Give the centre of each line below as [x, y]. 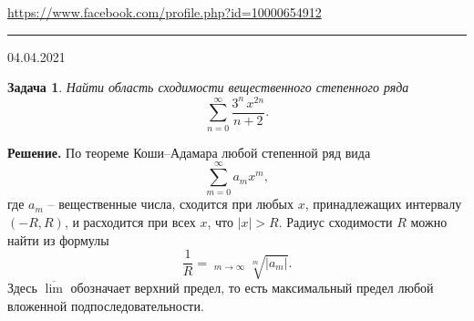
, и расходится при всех [130, 221]
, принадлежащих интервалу [383, 204]
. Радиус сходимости [335, 221]
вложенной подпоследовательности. [106, 305]
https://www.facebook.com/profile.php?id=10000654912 [165, 12]
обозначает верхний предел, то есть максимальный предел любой [252, 288]
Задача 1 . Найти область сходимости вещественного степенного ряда [208, 87]
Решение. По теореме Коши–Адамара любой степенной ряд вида [189, 152]
